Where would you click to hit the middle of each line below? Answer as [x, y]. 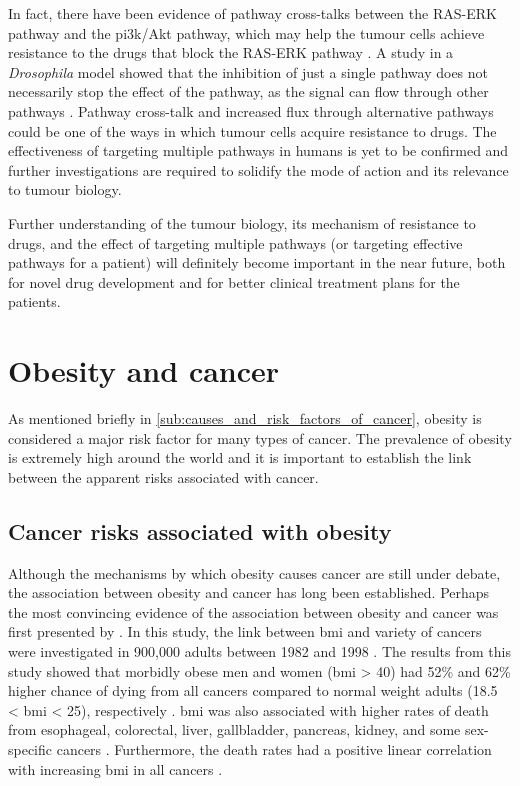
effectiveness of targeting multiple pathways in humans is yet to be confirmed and [258, 150]
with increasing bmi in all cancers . [115, 768]
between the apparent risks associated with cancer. [163, 476]
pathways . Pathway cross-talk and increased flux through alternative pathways [251, 110]
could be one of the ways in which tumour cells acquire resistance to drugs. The [252, 130]
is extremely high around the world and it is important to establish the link [240, 457]
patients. [34, 301]
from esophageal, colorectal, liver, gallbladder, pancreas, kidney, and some [234, 729]
